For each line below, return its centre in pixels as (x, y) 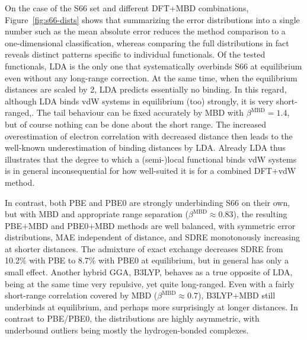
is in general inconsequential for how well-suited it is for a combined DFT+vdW (151, 171)
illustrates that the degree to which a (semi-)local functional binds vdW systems (151, 159)
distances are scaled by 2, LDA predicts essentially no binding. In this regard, (146, 89)
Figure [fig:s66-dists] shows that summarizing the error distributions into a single (152, 19)
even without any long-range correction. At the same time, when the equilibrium (151, 77)
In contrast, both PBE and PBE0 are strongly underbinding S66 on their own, (148, 202)
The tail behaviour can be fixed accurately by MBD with (140, 112)
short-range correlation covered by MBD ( (81, 295)
